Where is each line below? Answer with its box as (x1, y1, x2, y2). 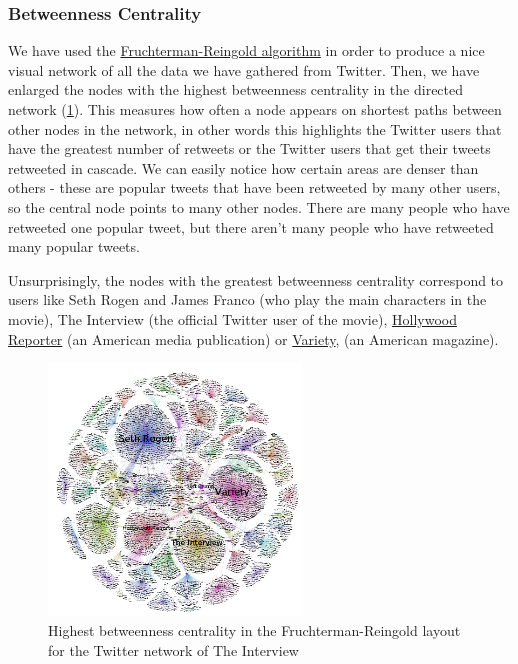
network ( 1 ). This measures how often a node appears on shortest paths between (8, 99, 502, 119)
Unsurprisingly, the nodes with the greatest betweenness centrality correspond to (8, 269, 504, 290)
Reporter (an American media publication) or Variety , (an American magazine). (8, 328, 499, 349)
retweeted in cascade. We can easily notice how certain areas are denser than (8, 157, 479, 178)
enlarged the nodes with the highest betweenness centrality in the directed (8, 79, 464, 100)
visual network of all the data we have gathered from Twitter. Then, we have (8, 59, 480, 80)
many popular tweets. (8, 236, 140, 257)
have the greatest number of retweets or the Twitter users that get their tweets (8, 138, 491, 159)
